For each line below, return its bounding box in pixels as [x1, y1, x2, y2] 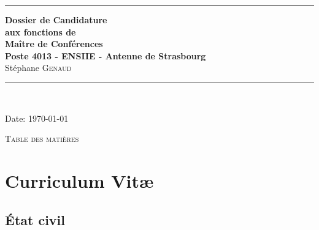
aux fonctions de [5, 25, 76, 38]
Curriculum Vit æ [5, 168, 154, 193]
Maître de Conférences [5, 37, 103, 50]
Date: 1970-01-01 [5, 111, 69, 124]
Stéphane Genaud [5, 61, 72, 74]
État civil [5, 210, 66, 229]
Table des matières [5, 132, 79, 145]
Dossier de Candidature [5, 13, 107, 26]
